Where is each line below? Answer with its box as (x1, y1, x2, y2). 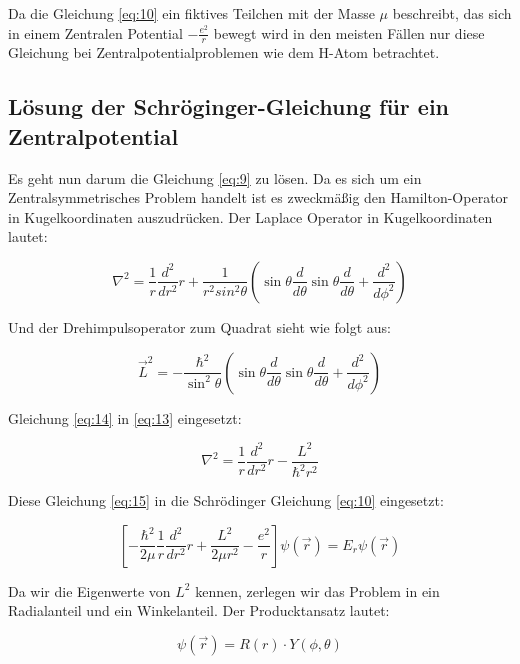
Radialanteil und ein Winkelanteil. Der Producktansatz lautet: (8, 600, 390, 621)
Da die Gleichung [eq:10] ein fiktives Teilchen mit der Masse (8, 3, 375, 23)
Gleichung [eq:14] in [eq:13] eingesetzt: (8, 407, 242, 428)
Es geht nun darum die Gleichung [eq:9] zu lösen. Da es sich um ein (8, 167, 422, 188)
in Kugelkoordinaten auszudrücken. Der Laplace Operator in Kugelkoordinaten (8, 206, 493, 227)
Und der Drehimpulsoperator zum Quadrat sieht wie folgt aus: (8, 316, 391, 337)
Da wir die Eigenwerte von (8, 580, 171, 601)
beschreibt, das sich (392, 3, 512, 23)
